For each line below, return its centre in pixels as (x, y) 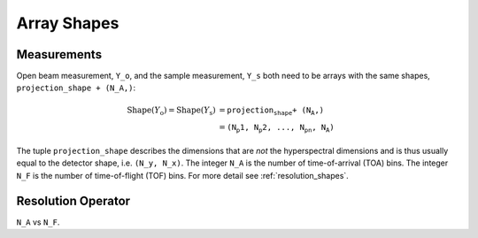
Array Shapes (68, 23)
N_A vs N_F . (38, 222)
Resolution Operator (73, 200)
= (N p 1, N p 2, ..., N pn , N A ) (277, 128)
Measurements (59, 54)
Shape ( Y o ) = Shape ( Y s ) (171, 111)
